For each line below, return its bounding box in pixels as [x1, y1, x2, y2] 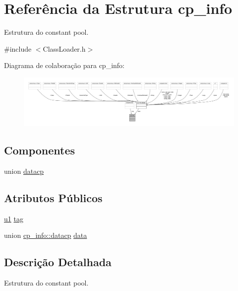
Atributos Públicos [4, 190, 103, 205]
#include [4, 43, 32, 54]
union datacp [4, 165, 44, 176]
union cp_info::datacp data [4, 230, 87, 240]
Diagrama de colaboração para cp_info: [4, 60, 124, 71]
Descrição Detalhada [4, 254, 112, 270]
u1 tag [4, 213, 23, 223]
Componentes [4, 143, 75, 158]
